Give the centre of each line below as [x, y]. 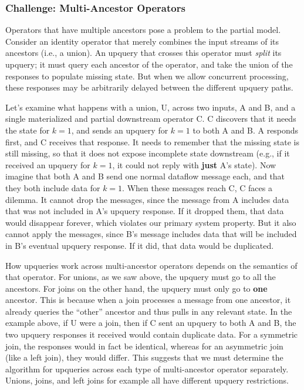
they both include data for [53, 187]
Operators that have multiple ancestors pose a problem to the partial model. [143, 30]
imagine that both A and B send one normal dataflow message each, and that [145, 176]
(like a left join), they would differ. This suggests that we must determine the [144, 357]
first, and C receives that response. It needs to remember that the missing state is [152, 141]
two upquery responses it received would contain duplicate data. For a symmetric [152, 334]
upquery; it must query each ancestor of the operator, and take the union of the [149, 64]
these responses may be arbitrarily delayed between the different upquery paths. [149, 87]
